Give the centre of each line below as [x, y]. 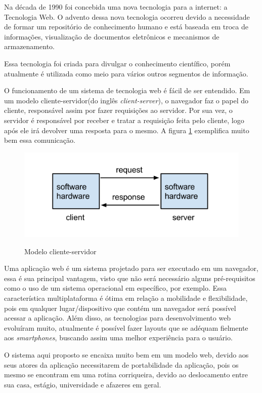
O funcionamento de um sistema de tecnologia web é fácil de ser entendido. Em [127, 90]
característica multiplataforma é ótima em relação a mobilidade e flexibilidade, [126, 298]
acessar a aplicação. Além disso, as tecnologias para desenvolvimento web [118, 318]
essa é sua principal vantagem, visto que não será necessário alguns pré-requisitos [130, 278]
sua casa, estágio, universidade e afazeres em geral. [83, 384]
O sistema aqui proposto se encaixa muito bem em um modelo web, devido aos [126, 354]
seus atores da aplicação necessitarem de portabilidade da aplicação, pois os [121, 364]
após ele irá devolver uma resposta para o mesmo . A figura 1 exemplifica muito [127, 130]
